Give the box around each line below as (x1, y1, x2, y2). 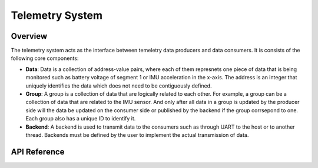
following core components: (11, 55, 79, 62)
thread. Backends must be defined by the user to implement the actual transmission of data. (25, 131, 249, 138)
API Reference (11, 147, 65, 157)
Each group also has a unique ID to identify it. (25, 115, 136, 122)
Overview (11, 31, 48, 41)
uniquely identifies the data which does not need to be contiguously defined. (25, 82, 212, 89)
